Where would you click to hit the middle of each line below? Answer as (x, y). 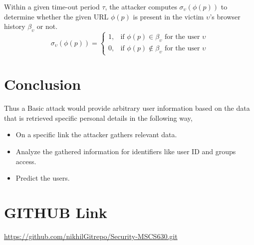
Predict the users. (43, 178)
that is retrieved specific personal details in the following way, (98, 118)
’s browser (225, 16)
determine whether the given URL (56, 16)
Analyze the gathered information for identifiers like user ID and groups (126, 151)
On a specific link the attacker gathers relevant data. (96, 134)
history (15, 26)
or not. (47, 26)
